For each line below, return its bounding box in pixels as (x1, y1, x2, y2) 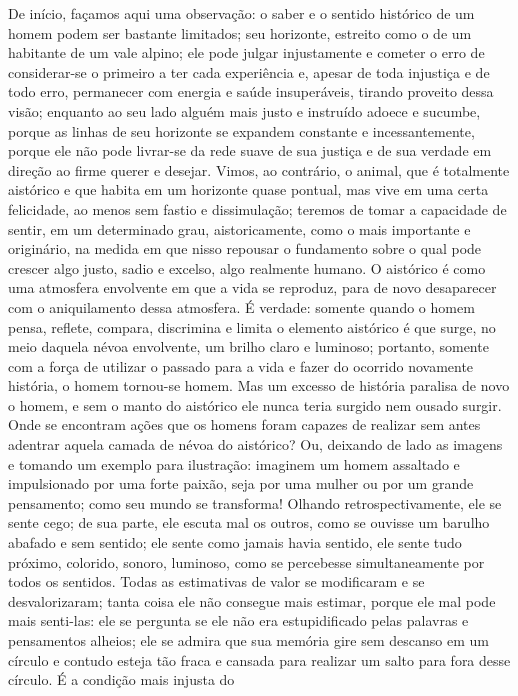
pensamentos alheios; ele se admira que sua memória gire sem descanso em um (8, 630, 489, 650)
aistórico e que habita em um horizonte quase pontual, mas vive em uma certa (8, 179, 489, 200)
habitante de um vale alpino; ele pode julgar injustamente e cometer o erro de (8, 42, 485, 63)
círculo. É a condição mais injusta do (8, 669, 235, 690)
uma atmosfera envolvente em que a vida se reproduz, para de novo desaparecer (8, 277, 497, 298)
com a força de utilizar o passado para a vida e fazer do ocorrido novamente (8, 355, 474, 376)
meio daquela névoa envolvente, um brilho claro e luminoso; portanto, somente (8, 336, 489, 357)
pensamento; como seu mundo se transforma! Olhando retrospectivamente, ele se (8, 492, 502, 513)
